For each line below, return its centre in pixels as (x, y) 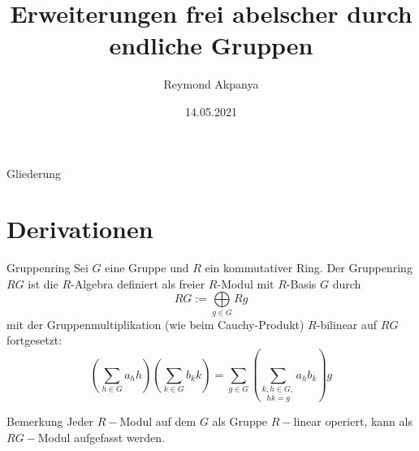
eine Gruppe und (147, 268)
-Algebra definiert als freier (138, 283)
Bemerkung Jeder (50, 421)
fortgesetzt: (35, 340)
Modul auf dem (158, 421)
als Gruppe (240, 421)
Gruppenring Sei (48, 268)
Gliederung (34, 173)
